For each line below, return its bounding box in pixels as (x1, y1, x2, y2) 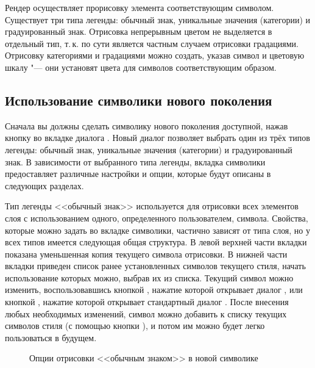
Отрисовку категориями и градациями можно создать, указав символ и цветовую (5, 49, 305, 62)
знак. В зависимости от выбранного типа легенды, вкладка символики (5, 155, 266, 168)
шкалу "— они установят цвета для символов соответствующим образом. (5, 60, 277, 73)
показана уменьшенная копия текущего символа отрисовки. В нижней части (5, 247, 288, 260)
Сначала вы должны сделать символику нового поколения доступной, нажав (5, 119, 288, 132)
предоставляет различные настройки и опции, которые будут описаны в (5, 167, 271, 180)
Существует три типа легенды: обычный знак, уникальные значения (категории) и (5, 13, 311, 26)
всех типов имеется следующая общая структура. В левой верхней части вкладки (5, 236, 307, 248)
